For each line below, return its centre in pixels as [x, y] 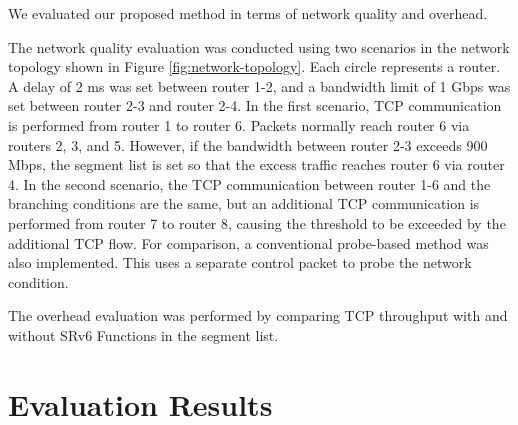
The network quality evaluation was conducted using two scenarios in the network [259, 46]
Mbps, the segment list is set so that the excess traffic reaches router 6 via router [256, 164]
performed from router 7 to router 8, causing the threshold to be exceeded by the [257, 222]
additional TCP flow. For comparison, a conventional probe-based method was [248, 242]
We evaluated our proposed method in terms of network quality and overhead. [248, 13]
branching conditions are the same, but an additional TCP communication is [244, 203]
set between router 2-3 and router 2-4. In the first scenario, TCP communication [255, 105]
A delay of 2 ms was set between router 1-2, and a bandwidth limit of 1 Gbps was [259, 85]
